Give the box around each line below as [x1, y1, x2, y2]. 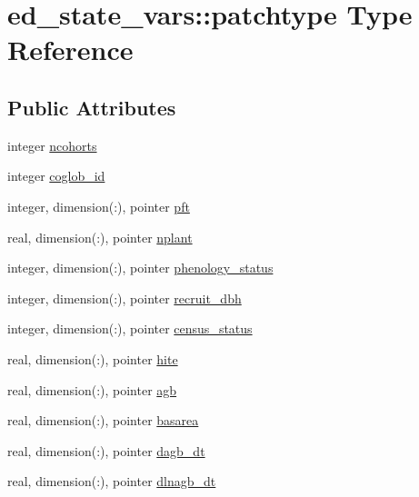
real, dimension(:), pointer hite [7, 349, 178, 368]
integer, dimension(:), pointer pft [7, 196, 190, 215]
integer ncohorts [7, 135, 97, 154]
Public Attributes [7, 93, 176, 121]
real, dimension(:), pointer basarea [7, 411, 199, 430]
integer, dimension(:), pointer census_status [7, 319, 253, 338]
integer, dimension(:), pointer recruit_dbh [7, 288, 242, 307]
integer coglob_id [7, 166, 105, 185]
